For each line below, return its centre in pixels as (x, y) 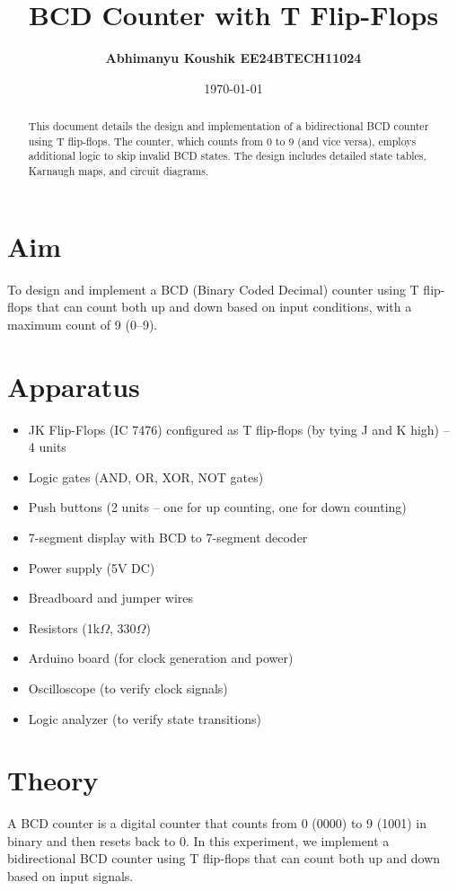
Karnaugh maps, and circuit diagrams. (119, 171)
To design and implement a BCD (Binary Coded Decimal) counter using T (213, 289)
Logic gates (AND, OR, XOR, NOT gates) (146, 476)
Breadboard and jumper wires (111, 598)
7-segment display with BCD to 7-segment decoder (168, 537)
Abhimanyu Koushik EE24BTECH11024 (233, 58)
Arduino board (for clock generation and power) (161, 658)
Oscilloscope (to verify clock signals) (128, 688)
